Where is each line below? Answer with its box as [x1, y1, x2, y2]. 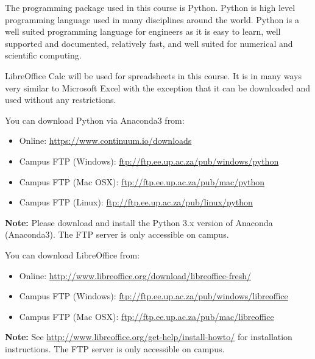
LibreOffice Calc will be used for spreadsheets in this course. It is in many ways [5, 69, 302, 82]
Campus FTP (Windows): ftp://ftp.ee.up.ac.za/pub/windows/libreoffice [19, 290, 288, 302]
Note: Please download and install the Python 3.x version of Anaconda [5, 216, 273, 229]
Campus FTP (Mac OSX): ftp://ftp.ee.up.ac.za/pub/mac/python [19, 175, 265, 188]
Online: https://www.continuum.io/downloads [19, 134, 192, 147]
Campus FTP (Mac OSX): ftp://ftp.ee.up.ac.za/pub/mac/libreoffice [19, 310, 274, 322]
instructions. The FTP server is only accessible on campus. [5, 342, 225, 355]
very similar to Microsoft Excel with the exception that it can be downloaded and [5, 81, 310, 94]
